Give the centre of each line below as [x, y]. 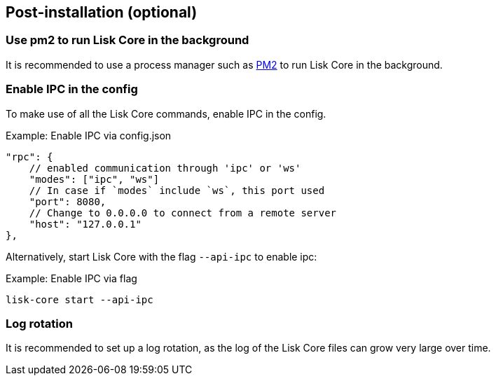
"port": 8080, [68, 201]
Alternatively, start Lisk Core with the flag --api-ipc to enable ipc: [161, 256]
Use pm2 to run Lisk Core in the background [128, 40]
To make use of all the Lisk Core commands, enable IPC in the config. [166, 113]
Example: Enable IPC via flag [71, 278]
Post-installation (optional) [102, 12]
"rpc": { [29, 157]
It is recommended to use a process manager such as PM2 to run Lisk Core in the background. [224, 64]
